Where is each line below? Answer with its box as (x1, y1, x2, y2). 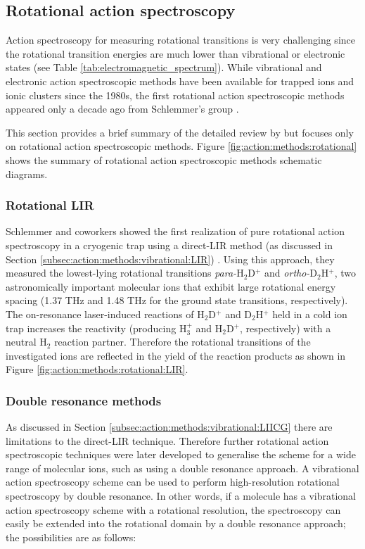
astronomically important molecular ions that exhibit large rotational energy (6, 279, 336, 294)
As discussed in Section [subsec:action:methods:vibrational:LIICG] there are (6, 419, 333, 434)
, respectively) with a (239, 320, 331, 335)
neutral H (6, 334, 47, 349)
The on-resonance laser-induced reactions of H (6, 306, 205, 321)
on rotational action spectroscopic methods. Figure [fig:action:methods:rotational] (6, 139, 357, 153)
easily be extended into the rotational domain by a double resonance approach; (6, 516, 346, 531)
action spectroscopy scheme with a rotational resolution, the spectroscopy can (6, 502, 341, 517)
